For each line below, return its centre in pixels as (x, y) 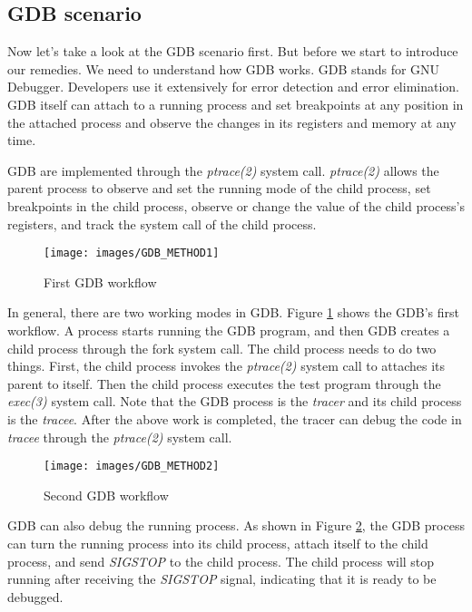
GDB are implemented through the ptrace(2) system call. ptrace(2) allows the (223, 170)
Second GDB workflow (106, 495)
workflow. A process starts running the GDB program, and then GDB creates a (229, 330)
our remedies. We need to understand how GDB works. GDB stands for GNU (224, 68)
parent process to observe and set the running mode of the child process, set (219, 188)
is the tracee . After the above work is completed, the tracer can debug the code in (235, 418)
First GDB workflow (100, 282)
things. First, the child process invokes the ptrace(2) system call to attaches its (226, 366)
